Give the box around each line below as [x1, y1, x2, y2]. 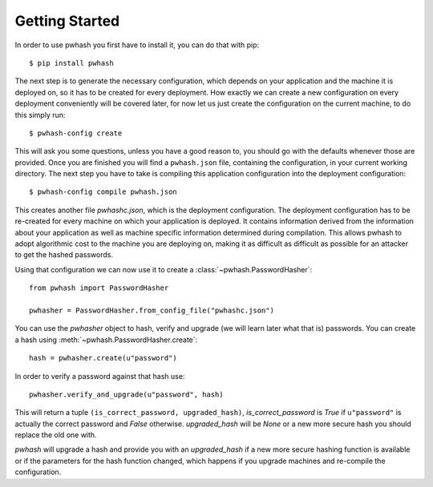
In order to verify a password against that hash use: [14, 371, 185, 380]
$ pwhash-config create [29, 128, 123, 138]
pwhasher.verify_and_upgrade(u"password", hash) [29, 389, 224, 399]
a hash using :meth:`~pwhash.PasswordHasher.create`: [14, 335, 198, 344]
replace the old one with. [14, 430, 97, 440]
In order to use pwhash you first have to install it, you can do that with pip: [14, 40, 260, 50]
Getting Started [14, 12, 120, 30]
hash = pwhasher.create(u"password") [29, 353, 178, 363]
